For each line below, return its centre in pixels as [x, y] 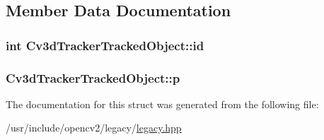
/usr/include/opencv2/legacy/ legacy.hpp [94, 128]
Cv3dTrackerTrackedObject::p [93, 77]
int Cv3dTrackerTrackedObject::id [105, 45]
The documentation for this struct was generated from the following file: [162, 104]
